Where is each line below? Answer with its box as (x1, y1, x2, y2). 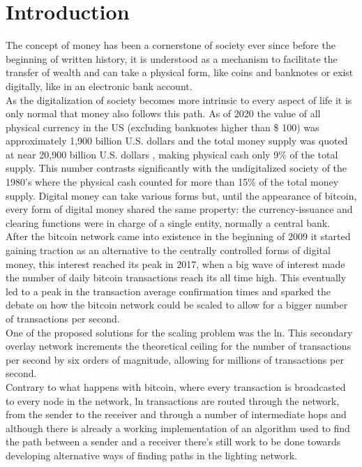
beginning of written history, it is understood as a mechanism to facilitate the (6, 51, 338, 66)
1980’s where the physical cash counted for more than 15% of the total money (6, 175, 339, 189)
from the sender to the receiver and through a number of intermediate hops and (6, 407, 347, 422)
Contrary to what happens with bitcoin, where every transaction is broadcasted (6, 379, 346, 394)
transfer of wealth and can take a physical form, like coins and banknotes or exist (6, 65, 354, 80)
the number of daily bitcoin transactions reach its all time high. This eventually (6, 270, 347, 285)
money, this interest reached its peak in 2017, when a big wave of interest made (6, 256, 345, 271)
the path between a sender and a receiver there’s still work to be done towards (6, 434, 341, 449)
